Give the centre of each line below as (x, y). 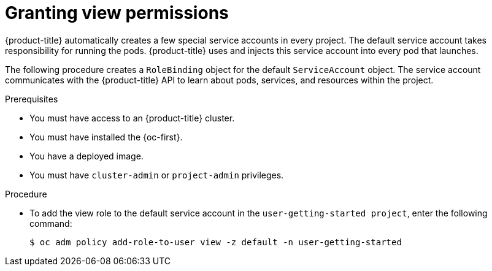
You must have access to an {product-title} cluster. (132, 118)
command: (51, 223)
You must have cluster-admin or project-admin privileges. (157, 175)
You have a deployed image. (86, 156)
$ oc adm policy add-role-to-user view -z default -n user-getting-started (216, 242)
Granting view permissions (117, 13)
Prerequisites (32, 99)
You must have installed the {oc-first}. (106, 137)
